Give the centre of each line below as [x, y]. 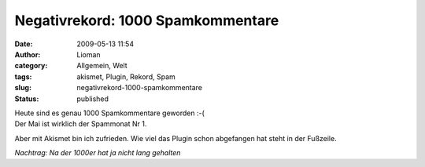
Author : [28, 54]
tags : [23, 76]
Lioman [89, 54]
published [93, 99]
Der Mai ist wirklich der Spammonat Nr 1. [81, 124]
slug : [23, 88]
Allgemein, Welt [102, 66]
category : [31, 66]
